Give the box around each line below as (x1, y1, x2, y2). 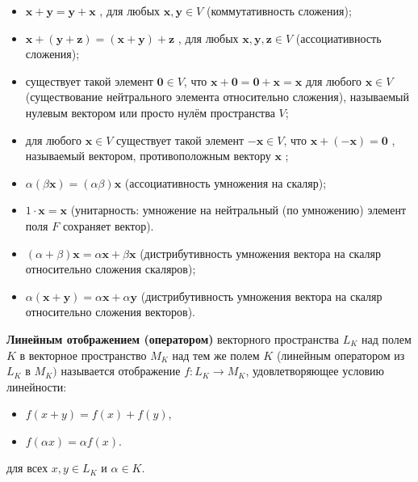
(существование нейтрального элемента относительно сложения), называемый (25, 88, 409, 105)
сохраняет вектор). (62, 217, 154, 234)
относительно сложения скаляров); (25, 260, 196, 277)
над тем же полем (172, 346, 260, 363)
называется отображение (61, 362, 181, 379)
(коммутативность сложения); (206, 2, 352, 19)
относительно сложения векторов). (25, 303, 196, 320)
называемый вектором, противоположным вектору (25, 147, 271, 164)
